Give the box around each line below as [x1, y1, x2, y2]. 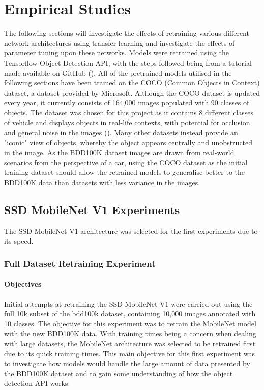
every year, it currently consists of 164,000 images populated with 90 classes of [4, 97, 249, 108]
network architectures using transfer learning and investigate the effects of [4, 37, 235, 48]
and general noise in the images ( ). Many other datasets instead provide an [4, 127, 238, 138]
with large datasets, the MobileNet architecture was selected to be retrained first [4, 338, 256, 349]
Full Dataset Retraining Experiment [4, 257, 156, 269]
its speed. [4, 235, 34, 246]
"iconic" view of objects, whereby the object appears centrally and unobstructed [4, 137, 253, 147]
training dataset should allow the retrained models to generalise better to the [4, 167, 245, 177]
